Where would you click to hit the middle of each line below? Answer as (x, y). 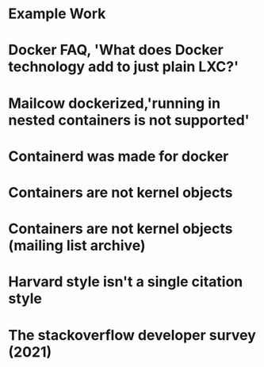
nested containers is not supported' (129, 120)
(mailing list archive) (77, 246)
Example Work (57, 14)
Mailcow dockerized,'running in (114, 103)
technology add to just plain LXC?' (124, 67)
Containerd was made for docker (119, 156)
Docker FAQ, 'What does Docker (116, 50)
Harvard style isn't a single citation (126, 282)
